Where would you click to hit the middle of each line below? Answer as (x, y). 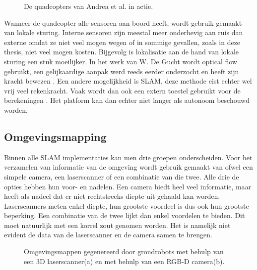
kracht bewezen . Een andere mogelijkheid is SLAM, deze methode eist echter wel (128, 81)
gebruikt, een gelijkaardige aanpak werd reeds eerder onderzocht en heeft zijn (122, 71)
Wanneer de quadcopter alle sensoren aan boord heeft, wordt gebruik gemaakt (123, 22)
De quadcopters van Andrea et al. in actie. (89, 6)
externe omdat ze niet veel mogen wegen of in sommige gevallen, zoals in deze (122, 42)
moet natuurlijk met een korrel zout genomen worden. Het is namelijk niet (117, 225)
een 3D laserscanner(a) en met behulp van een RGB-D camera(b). (124, 261)
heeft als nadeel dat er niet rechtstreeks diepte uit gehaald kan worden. (112, 196)
